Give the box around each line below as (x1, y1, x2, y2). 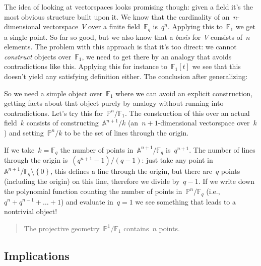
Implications (4, 247, 70, 263)
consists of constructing (26, 117, 99, 128)
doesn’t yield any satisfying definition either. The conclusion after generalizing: (4, 71, 248, 82)
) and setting (4, 127, 44, 138)
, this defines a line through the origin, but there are (50, 166, 212, 176)
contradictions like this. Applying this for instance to (4, 61, 167, 72)
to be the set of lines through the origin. (64, 127, 189, 138)
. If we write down (198, 176, 254, 186)
